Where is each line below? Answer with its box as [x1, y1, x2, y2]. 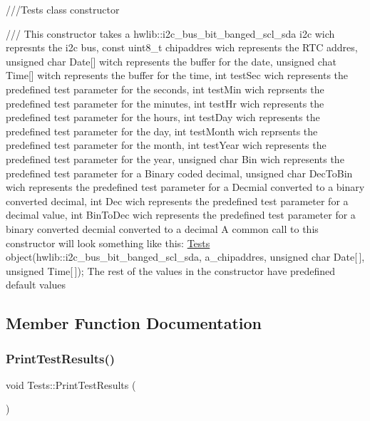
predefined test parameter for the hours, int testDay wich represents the [6, 110, 320, 125]
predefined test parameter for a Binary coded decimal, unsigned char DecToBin [6, 165, 353, 180]
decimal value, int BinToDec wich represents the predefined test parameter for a [6, 207, 356, 222]
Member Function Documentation [6, 312, 262, 334]
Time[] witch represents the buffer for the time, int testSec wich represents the [6, 68, 349, 83]
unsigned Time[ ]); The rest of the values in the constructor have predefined [6, 263, 336, 278]
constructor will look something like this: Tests [6, 235, 210, 250]
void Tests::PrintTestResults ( [6, 377, 136, 392]
